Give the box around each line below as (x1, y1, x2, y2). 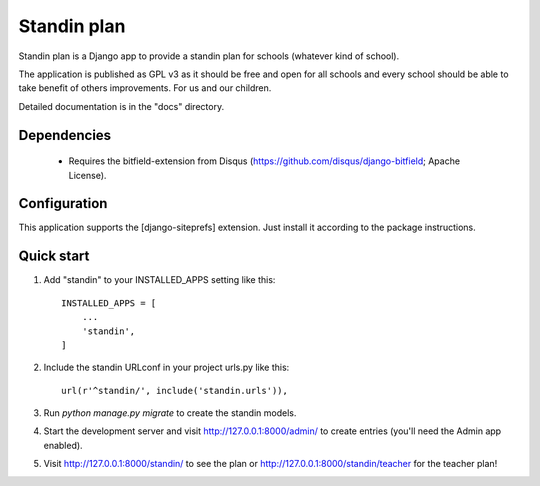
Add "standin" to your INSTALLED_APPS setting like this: (43, 274, 276, 286)
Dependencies (18, 126, 112, 144)
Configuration (18, 195, 108, 212)
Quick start (18, 248, 90, 265)
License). (68, 169, 107, 181)
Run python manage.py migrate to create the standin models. (43, 407, 297, 419)
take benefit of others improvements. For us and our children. (18, 82, 272, 94)
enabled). (43, 439, 84, 451)
